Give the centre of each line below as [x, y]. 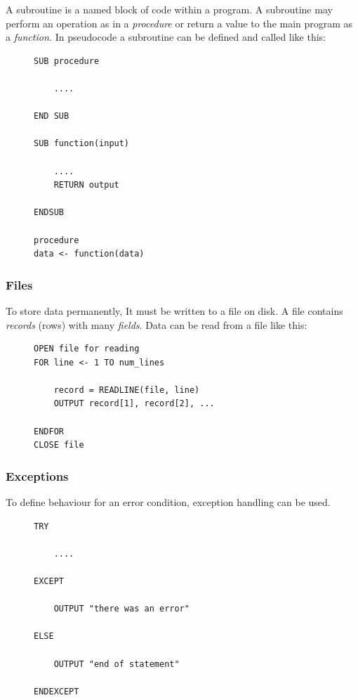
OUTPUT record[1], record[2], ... [134, 404]
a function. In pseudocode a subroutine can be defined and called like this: [166, 37]
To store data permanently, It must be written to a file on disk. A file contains [174, 310]
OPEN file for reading [87, 349]
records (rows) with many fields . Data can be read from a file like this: [157, 324]
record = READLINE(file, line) [127, 390]
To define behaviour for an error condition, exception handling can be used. [168, 502]
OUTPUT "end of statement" [117, 664]
